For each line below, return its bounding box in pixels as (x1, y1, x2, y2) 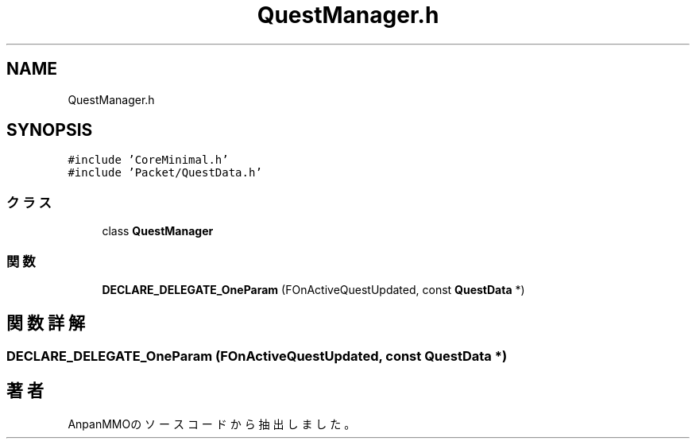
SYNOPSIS (6, 120, 93, 141)
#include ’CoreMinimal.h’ (68, 153, 229, 167)
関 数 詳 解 (6, 313, 85, 334)
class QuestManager (102, 224, 214, 238)
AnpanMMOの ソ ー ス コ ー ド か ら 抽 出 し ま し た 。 (68, 416, 356, 431)
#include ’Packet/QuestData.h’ (68, 166, 262, 180)
